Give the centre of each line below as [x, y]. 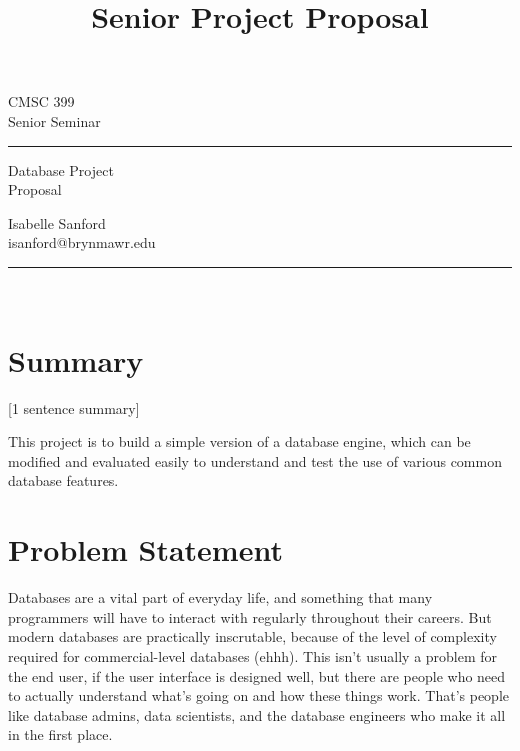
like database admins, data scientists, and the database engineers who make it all [257, 714]
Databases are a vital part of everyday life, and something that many [220, 597]
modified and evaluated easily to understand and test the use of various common [255, 460]
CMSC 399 [41, 101]
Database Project [61, 169]
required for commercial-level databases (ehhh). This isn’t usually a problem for [253, 655]
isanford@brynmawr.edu [82, 242]
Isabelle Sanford [57, 222]
